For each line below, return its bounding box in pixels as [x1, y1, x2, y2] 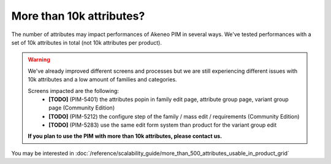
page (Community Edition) [48, 104, 115, 111]
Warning [28, 56, 50, 64]
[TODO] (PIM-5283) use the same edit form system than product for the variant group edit [48, 121, 277, 129]
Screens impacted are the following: [28, 87, 120, 94]
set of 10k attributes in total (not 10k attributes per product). [11, 39, 162, 46]
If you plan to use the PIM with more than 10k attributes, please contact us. [28, 132, 223, 140]
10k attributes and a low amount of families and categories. [28, 76, 177, 83]
